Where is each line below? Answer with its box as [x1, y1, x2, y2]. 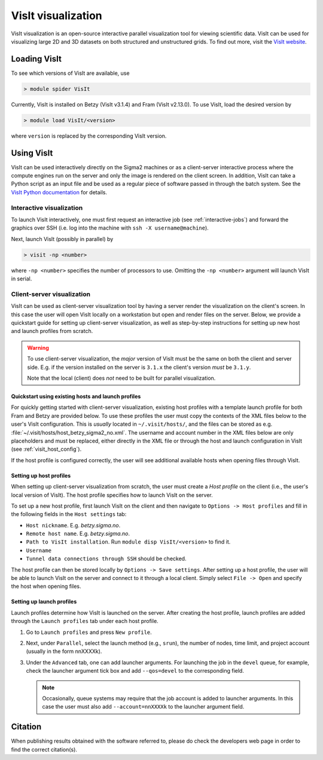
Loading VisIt [11, 54, 62, 64]
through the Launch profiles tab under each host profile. [11, 618, 159, 625]
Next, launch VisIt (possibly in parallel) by [11, 235, 114, 242]
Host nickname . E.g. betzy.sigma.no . [26, 521, 121, 529]
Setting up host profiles [11, 472, 71, 479]
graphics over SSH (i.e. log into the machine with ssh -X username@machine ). [11, 224, 209, 231]
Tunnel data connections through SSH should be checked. [26, 555, 187, 562]
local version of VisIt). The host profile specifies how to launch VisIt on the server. [11, 491, 214, 499]
